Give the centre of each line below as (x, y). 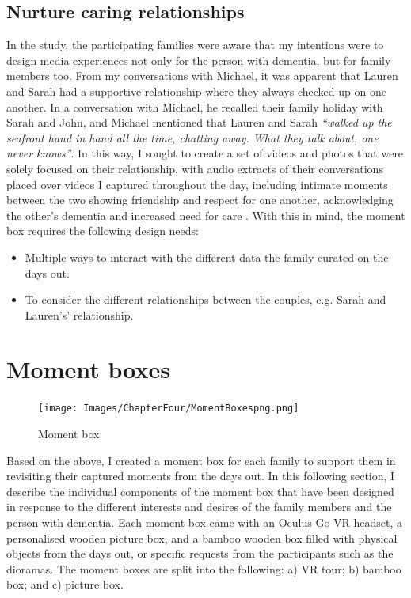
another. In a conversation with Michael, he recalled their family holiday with (195, 106)
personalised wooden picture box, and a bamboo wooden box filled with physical (202, 537)
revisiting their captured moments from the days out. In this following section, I (201, 476)
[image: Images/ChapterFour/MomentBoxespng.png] (169, 409)
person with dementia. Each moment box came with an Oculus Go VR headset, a (205, 522)
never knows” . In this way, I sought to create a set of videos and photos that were (205, 153)
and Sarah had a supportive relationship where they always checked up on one (196, 91)
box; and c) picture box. (65, 584)
